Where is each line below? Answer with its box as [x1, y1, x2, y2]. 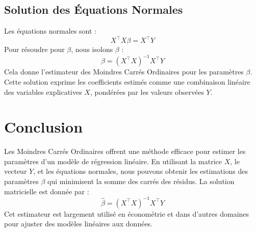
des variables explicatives [4, 86, 82, 97]
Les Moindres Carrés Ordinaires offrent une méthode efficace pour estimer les [4, 146, 246, 157]
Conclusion [4, 116, 83, 137]
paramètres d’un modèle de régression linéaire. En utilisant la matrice [4, 156, 222, 166]
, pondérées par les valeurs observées [90, 86, 204, 97]
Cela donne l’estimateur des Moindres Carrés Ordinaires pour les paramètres [4, 66, 244, 77]
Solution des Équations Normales [4, 2, 183, 17]
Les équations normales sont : [4, 25, 96, 36]
